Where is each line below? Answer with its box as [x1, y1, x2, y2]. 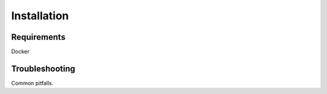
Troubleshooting [11, 63, 76, 74]
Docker [11, 48, 30, 55]
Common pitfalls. [11, 79, 54, 87]
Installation [11, 9, 69, 22]
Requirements [11, 32, 66, 42]
